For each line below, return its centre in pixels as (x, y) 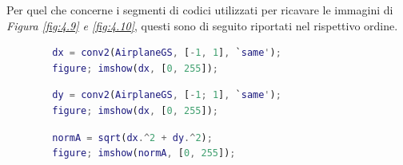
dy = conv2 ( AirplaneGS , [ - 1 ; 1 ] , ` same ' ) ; (167, 95)
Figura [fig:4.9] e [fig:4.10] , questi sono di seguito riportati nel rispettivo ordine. (202, 25)
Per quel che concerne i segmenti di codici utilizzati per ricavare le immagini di (200, 10)
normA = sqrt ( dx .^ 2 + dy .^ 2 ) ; (132, 137)
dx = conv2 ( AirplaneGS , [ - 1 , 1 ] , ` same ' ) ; (167, 53)
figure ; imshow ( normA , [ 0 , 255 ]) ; (144, 153)
